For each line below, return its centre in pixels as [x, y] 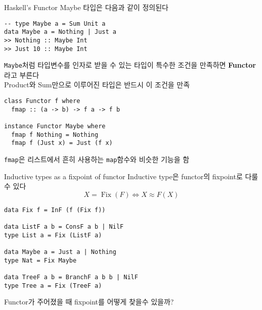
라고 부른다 [22, 74]
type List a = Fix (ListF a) [53, 235]
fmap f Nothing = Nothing [55, 135]
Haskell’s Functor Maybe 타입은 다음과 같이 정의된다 [86, 7]
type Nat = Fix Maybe [40, 260]
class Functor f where [42, 101]
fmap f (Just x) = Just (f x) [62, 143]
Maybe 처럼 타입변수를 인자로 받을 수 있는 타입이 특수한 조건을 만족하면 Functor [130, 65]
